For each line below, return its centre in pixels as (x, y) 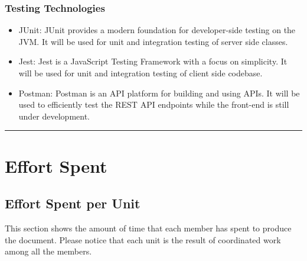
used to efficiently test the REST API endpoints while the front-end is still (154, 104)
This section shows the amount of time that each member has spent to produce (148, 228)
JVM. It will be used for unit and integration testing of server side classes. (153, 41)
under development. (54, 116)
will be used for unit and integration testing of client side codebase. (141, 73)
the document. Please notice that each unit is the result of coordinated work (143, 239)
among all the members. (48, 251)
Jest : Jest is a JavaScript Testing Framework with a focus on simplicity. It (153, 61)
